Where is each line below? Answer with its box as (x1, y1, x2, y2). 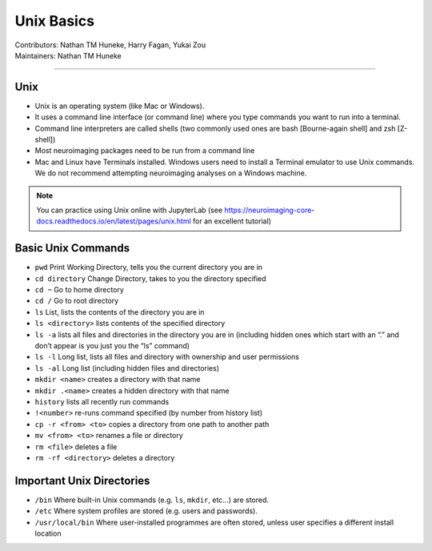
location (34, 529, 62, 538)
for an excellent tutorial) (192, 216, 272, 226)
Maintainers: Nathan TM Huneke (14, 50, 122, 60)
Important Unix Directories (14, 473, 150, 488)
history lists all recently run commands (34, 396, 170, 406)
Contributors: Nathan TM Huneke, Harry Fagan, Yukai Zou (14, 40, 206, 50)
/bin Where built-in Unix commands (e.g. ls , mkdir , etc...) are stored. (34, 495, 270, 505)
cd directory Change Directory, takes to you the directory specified (34, 273, 267, 284)
